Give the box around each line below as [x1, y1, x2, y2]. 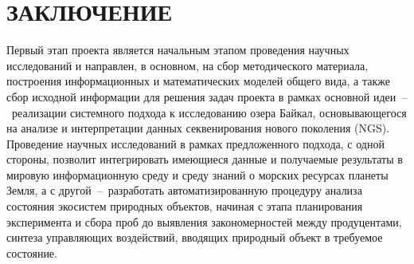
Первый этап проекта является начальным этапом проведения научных [6, 41, 350, 58]
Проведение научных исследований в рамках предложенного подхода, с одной [6, 135, 385, 152]
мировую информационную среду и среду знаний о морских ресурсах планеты [6, 166, 389, 183]
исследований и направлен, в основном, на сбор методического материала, [6, 57, 369, 73]
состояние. [6, 244, 57, 261]
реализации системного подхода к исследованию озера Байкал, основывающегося [11, 104, 407, 120]
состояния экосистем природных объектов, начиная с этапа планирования [6, 198, 363, 215]
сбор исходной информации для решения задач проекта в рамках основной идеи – [6, 88, 408, 104]
